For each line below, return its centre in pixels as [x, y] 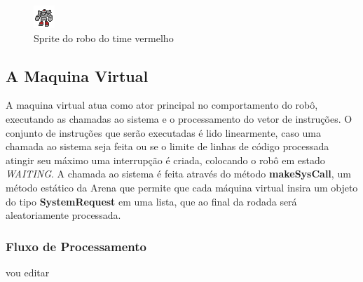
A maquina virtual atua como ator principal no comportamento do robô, [162, 105]
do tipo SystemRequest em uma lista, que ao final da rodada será [151, 201]
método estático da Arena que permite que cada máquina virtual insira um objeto [182, 187]
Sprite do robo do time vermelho [104, 38]
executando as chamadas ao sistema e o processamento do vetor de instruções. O [179, 118]
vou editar [28, 272]
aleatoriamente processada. [63, 215]
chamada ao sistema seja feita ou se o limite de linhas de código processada [167, 146]
